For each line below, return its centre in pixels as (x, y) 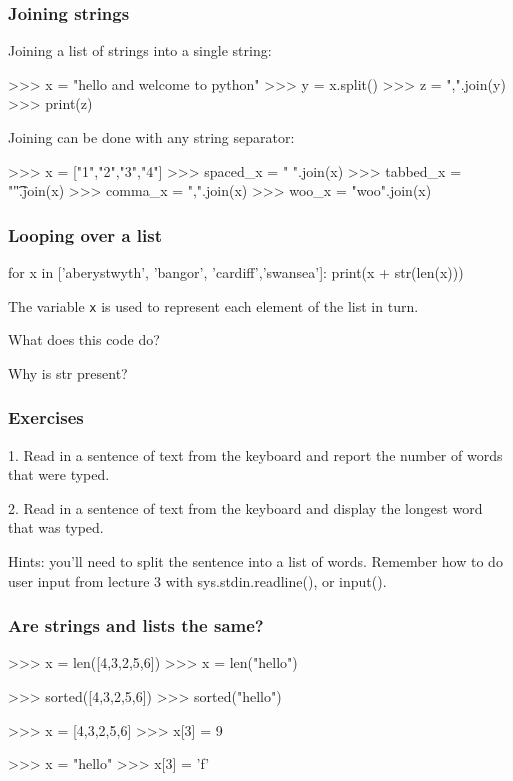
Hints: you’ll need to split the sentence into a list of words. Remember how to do (255, 561)
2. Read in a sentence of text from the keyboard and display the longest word (245, 507)
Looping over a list (85, 234)
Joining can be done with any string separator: (151, 137)
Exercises (46, 417)
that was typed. (56, 527)
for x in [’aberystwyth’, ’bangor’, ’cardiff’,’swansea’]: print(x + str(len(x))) (236, 272)
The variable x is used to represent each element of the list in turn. (213, 305)
